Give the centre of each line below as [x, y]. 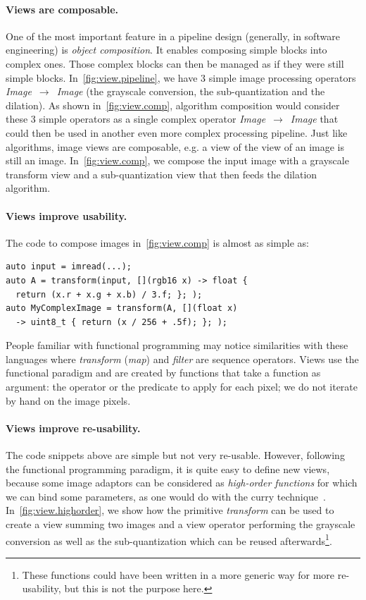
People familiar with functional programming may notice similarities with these [177, 345]
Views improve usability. [67, 215]
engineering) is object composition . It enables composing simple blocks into [166, 50]
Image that [314, 119]
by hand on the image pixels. [68, 400]
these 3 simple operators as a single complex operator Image [136, 119]
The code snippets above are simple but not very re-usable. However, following [175, 455]
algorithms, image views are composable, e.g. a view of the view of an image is [175, 146]
